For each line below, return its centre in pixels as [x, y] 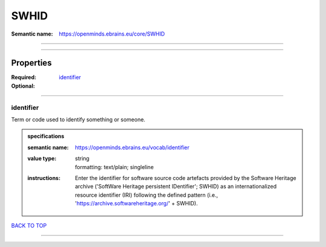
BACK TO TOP [29, 225]
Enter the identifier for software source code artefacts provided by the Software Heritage [186, 178]
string [82, 159]
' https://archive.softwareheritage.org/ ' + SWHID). [136, 204]
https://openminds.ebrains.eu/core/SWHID [112, 34]
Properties [31, 63]
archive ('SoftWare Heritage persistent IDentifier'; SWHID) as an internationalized [176, 187]
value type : [42, 159]
